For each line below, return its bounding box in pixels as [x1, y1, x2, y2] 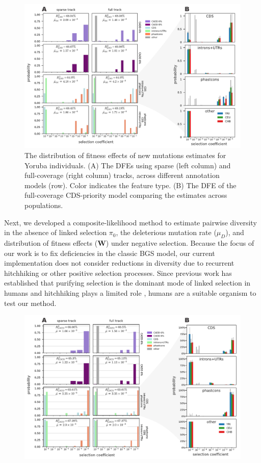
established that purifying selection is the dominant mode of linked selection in [4, 277, 251, 288]
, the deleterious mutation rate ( [116, 227, 217, 238]
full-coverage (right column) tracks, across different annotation [24, 170, 220, 181]
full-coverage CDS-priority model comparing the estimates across [24, 190, 227, 200]
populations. [24, 199, 63, 210]
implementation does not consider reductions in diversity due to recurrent [4, 258, 234, 268]
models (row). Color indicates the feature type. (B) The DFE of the [24, 179, 237, 190]
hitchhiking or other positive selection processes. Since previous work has [4, 267, 232, 278]
